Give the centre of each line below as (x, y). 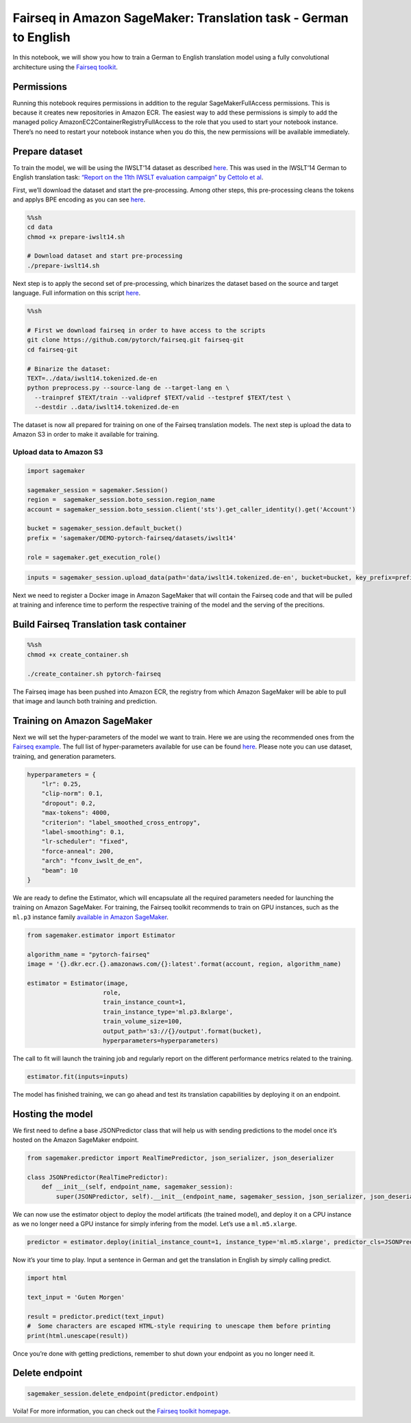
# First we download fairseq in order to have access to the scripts (146, 330)
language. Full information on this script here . (76, 293)
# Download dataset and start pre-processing (105, 256)
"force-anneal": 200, (78, 851)
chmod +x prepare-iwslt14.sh (76, 237)
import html (47, 1278)
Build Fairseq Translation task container (99, 625)
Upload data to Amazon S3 (58, 452)
